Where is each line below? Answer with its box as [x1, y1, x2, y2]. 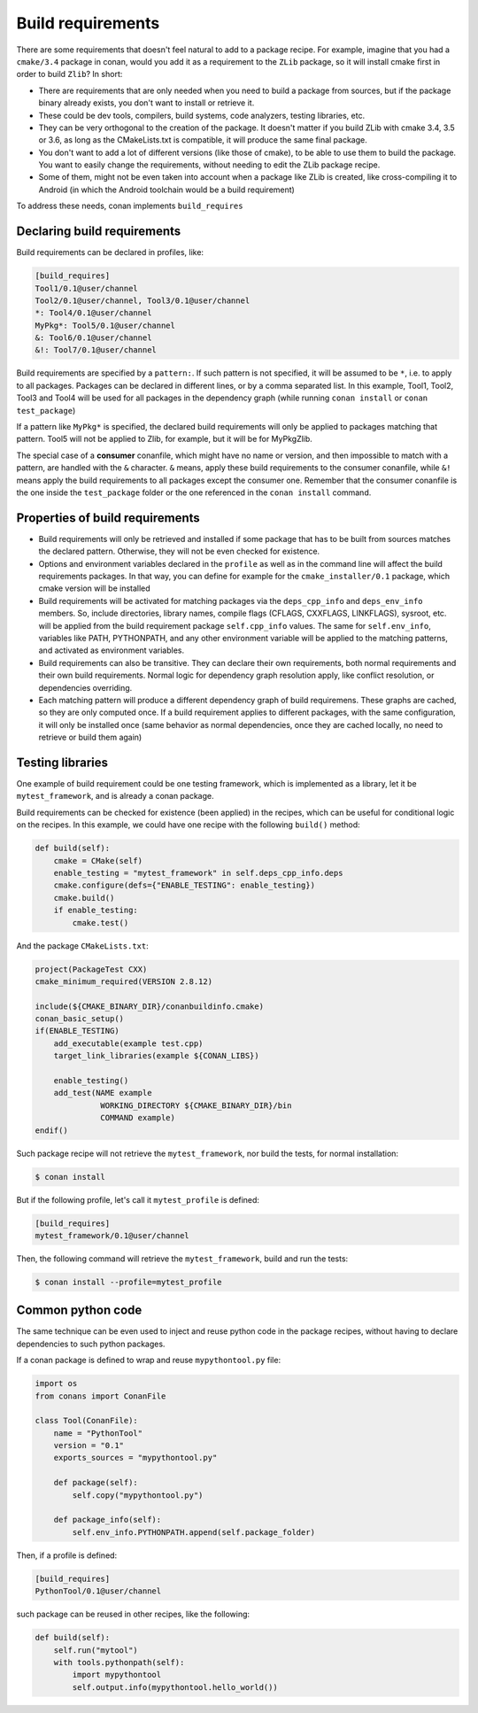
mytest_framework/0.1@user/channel [35, 1230, 189, 1240]
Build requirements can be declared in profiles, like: [16, 247, 204, 258]
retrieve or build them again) [38, 732, 143, 743]
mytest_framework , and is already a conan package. [16, 791, 214, 802]
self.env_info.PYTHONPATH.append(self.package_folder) [72, 1527, 316, 1537]
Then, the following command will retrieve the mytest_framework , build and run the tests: [16, 1253, 349, 1264]
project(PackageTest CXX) [35, 964, 148, 974]
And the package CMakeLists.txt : [16, 940, 150, 951]
